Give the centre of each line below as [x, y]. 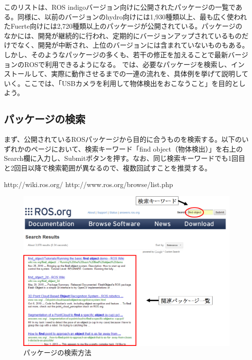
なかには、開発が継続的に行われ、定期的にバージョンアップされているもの [123, 35]
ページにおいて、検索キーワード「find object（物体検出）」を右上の [137, 148]
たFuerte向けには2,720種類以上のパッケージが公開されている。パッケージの [123, 26]
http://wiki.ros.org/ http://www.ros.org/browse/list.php [89, 184]
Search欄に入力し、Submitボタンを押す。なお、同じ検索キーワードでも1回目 [125, 158]
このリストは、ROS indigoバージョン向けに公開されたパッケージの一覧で [120, 7]
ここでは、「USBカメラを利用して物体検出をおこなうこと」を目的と [131, 83]
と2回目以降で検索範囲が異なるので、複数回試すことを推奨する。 [108, 167]
